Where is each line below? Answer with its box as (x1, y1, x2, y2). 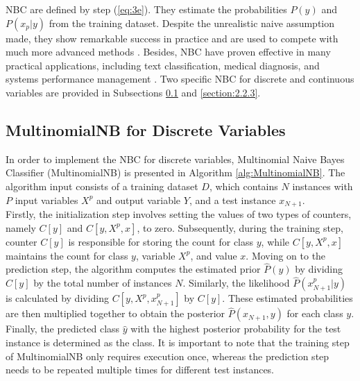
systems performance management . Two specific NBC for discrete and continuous (6, 71, 354, 86)
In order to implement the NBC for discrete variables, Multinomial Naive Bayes (6, 151, 345, 166)
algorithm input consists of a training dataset (6, 178, 198, 193)
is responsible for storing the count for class (68, 234, 254, 248)
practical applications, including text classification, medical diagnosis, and (6, 58, 320, 72)
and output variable (96, 192, 181, 207)
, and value (190, 248, 237, 262)
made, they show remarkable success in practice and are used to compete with (6, 31, 338, 45)
